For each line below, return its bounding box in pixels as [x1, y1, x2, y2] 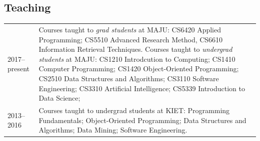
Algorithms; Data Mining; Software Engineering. [38, 125, 187, 135]
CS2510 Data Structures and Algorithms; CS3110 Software [38, 73, 219, 83]
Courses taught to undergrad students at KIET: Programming [38, 105, 230, 115]
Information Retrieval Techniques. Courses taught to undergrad [38, 44, 232, 54]
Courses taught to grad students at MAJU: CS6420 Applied [38, 24, 221, 34]
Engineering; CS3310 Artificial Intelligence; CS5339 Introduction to [38, 83, 245, 93]
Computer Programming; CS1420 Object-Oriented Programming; [38, 63, 239, 74]
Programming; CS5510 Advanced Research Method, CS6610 [38, 34, 223, 44]
